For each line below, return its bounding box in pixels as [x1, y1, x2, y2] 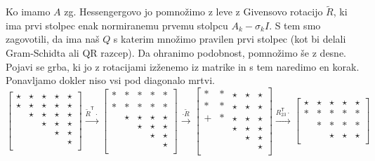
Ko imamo [6, 4, 51, 19]
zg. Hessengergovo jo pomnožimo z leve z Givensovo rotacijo [64, 4, 323, 19]
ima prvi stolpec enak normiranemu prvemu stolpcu [6, 17, 228, 32]
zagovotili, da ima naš [6, 31, 100, 46]
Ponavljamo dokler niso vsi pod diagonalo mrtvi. [6, 73, 215, 87]
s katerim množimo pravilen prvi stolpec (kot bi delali [113, 31, 346, 46]
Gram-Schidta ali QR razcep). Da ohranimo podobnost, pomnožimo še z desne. [6, 45, 347, 59]
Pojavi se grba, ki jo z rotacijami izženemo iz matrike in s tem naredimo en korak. [6, 59, 360, 73]
